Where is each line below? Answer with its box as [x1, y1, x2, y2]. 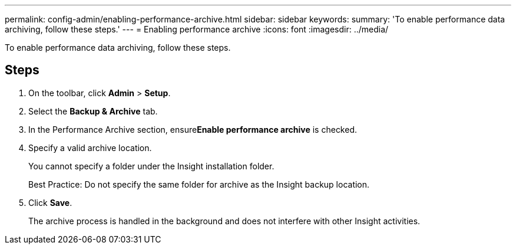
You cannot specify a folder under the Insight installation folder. [28, 160, 274, 171]
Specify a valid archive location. [28, 142, 152, 153]
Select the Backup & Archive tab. [28, 106, 158, 116]
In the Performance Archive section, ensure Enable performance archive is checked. [28, 124, 358, 135]
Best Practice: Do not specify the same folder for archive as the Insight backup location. [28, 179, 370, 189]
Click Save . [28, 197, 72, 208]
